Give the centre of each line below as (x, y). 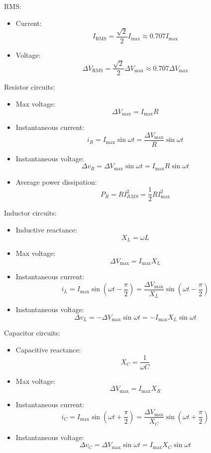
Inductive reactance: (47, 230)
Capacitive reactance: (48, 349)
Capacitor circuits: (32, 333)
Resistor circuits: (30, 87)
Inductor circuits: (30, 213)
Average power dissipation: (56, 181)
